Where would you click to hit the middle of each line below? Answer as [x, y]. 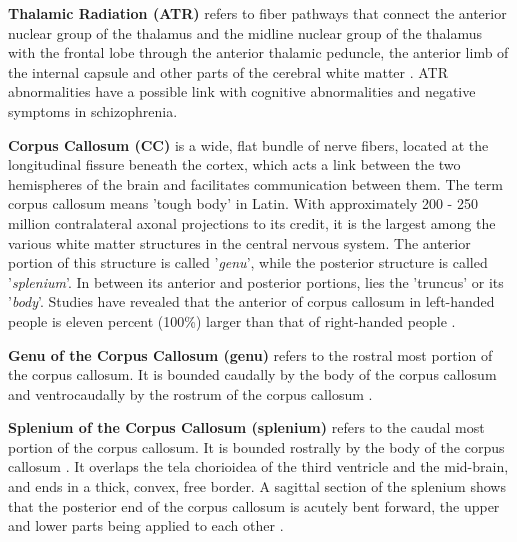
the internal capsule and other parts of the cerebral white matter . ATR [228, 71]
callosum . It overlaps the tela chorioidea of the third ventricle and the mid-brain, [258, 466]
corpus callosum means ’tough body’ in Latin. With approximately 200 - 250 [243, 203]
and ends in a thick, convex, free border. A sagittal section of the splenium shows [257, 486]
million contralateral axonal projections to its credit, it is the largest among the [252, 222]
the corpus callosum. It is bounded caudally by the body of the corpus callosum [252, 374]
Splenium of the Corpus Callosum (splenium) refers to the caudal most [246, 427]
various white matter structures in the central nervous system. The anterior [239, 242]
